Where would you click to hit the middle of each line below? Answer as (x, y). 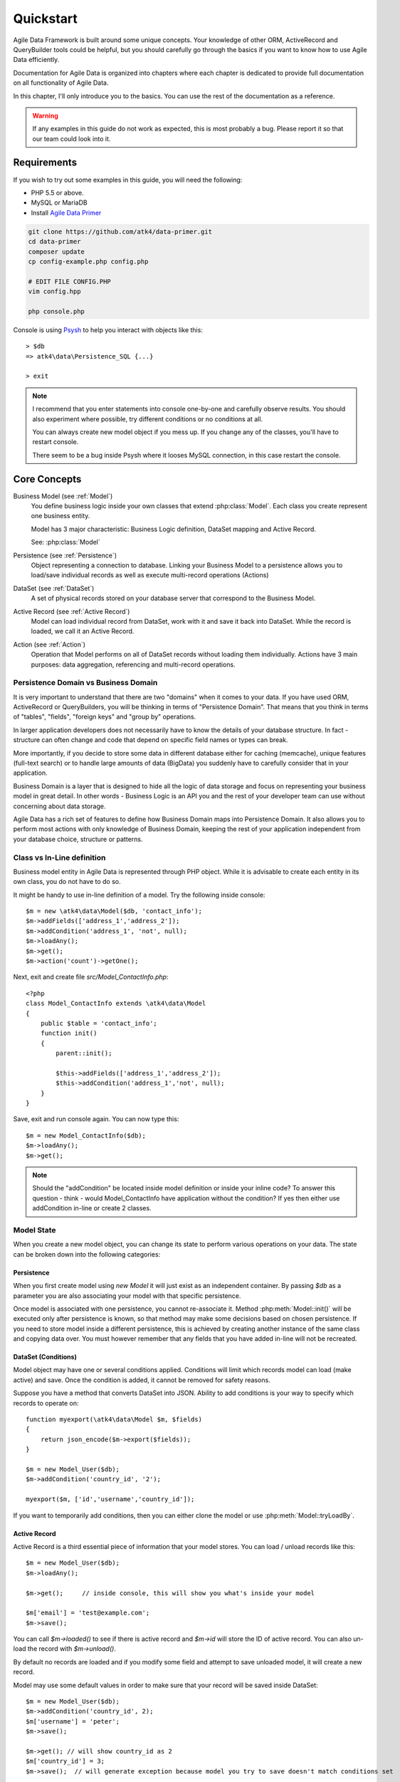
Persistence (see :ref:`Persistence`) (65, 555)
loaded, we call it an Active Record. (83, 632)
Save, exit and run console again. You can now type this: (96, 1119)
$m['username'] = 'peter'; (73, 1721)
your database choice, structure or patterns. (78, 839)
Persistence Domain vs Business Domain (85, 683)
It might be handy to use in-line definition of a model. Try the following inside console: (139, 895)
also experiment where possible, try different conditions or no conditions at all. (148, 419)
